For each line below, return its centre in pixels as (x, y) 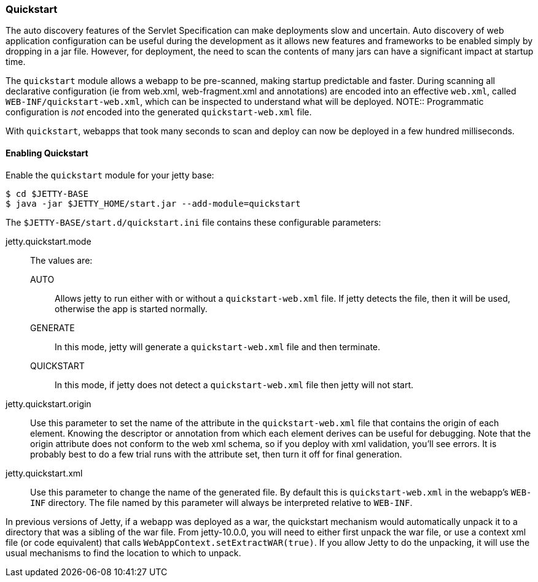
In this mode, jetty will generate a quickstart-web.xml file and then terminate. (218, 347)
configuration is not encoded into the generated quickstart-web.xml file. (159, 112)
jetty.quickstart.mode (49, 241)
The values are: (61, 260)
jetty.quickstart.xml (44, 473)
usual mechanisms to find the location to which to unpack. (123, 553)
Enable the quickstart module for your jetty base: (110, 175)
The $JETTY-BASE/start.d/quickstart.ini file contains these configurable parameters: (193, 222)
